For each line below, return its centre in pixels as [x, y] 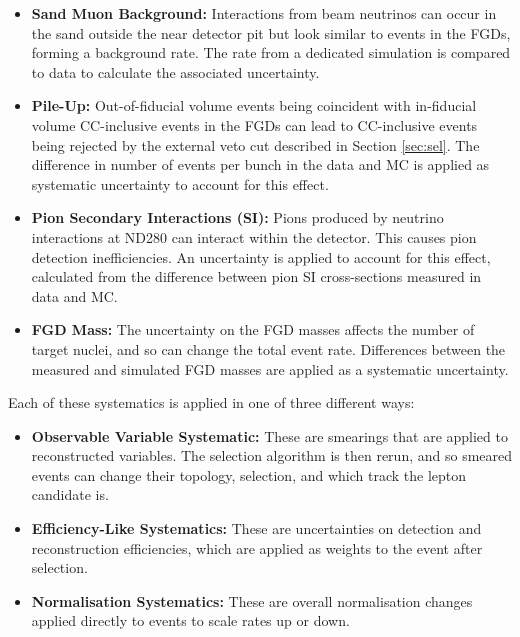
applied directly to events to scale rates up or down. [190, 620]
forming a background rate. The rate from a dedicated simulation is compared [271, 52]
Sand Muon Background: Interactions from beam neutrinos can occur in [264, 13]
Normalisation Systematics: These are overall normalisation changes [252, 600]
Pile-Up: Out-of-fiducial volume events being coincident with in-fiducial [254, 105]
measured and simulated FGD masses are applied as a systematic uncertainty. [270, 368]
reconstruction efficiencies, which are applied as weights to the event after [257, 547]
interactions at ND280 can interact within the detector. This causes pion [254, 236]
